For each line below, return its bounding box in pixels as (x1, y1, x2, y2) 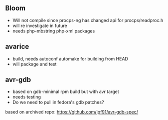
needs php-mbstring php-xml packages (12, 27, 95, 34)
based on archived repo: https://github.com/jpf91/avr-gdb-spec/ (5, 109, 138, 115)
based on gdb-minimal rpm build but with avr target (12, 88, 119, 94)
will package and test (12, 61, 57, 67)
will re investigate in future (12, 22, 68, 28)
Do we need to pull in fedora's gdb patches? (12, 99, 104, 105)
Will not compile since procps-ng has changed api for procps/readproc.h (12, 17, 163, 23)
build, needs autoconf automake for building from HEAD (12, 55, 128, 61)
